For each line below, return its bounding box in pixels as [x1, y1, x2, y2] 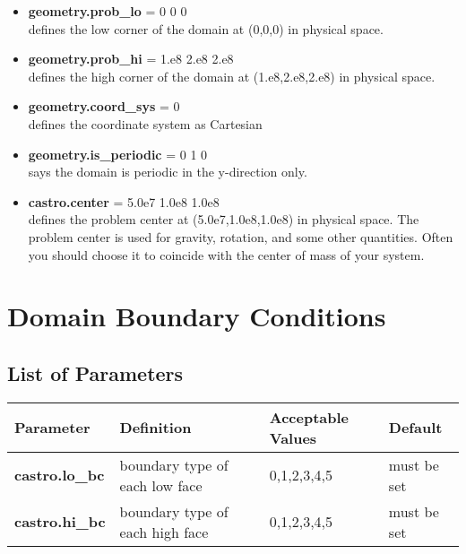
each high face [119, 521, 209, 542]
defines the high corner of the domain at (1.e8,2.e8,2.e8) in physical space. [28, 66, 436, 85]
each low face [119, 474, 203, 496]
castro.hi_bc [14, 511, 106, 532]
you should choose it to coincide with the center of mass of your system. [28, 245, 425, 264]
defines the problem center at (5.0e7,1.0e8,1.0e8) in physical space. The [28, 210, 419, 229]
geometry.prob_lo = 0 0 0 [28, 2, 187, 20]
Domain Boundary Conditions [7, 298, 386, 334]
